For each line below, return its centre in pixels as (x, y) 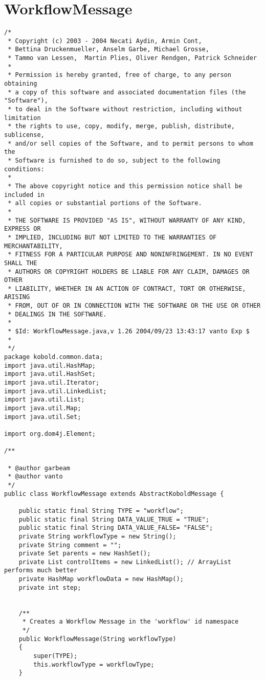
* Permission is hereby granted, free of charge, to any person (119, 75)
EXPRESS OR (23, 229)
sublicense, (24, 135)
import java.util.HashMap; (50, 365)
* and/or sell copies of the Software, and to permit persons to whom (130, 143)
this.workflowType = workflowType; (94, 664)
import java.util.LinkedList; (56, 391)
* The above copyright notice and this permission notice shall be (125, 186)
